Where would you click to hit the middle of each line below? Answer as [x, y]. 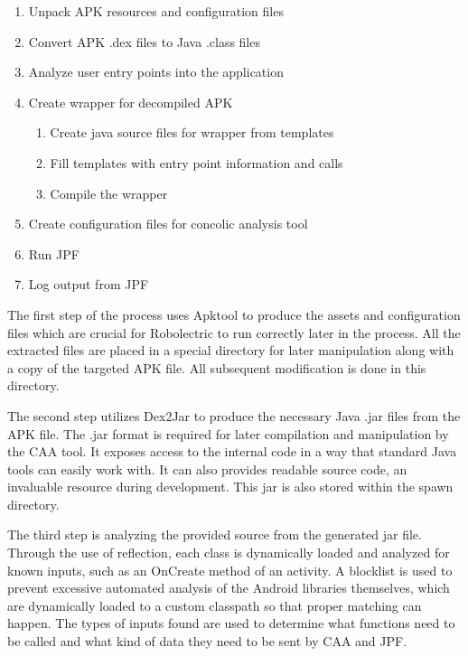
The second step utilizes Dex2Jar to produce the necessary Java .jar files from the [234, 415]
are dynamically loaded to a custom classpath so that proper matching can [215, 605]
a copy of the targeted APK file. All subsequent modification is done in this [217, 367]
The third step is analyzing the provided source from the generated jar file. [215, 534]
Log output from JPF [89, 284]
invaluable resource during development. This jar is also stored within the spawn [230, 487]
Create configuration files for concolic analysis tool [168, 224]
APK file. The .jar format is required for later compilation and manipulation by [228, 433]
